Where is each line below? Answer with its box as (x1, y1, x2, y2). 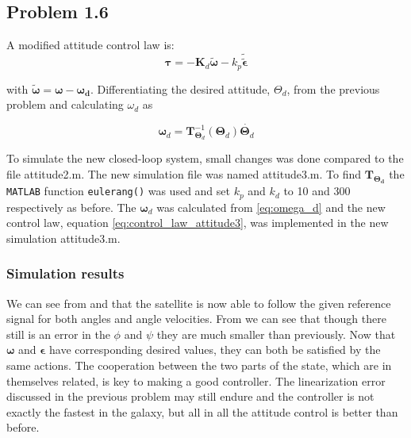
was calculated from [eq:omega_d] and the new (156, 198, 386, 215)
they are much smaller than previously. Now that (156, 325, 396, 342)
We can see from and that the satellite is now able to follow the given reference (6, 294, 391, 311)
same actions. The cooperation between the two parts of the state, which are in (6, 356, 392, 373)
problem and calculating (6, 96, 124, 113)
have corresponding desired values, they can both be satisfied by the (49, 341, 381, 358)
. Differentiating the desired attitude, (90, 80, 271, 97)
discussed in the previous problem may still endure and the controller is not (6, 388, 375, 405)
